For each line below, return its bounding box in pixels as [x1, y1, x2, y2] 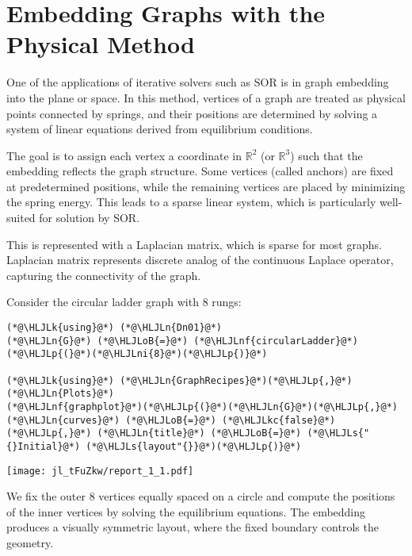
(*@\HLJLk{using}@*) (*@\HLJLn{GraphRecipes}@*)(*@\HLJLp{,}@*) [6, 374, 353, 386]
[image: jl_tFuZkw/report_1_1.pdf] [6, 465, 194, 477]
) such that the [290, 147, 363, 163]
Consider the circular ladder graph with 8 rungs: [6, 293, 242, 310]
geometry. [6, 535, 54, 551]
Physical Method [6, 28, 195, 60]
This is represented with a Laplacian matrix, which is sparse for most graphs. [6, 236, 382, 252]
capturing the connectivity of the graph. [6, 266, 201, 283]
